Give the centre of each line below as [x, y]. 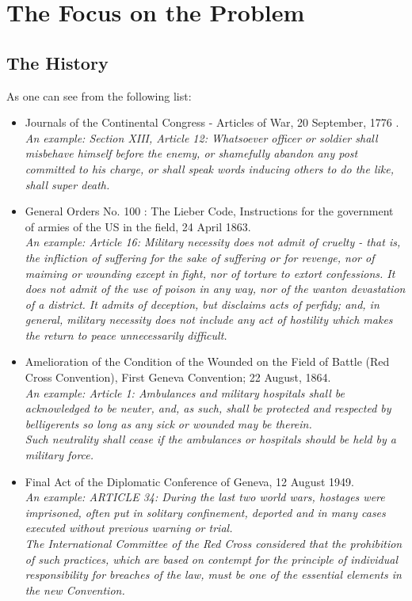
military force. [59, 455]
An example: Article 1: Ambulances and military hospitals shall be [185, 392]
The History [57, 62]
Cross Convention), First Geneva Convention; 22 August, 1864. [178, 377]
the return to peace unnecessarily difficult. [126, 335]
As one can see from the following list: [99, 95]
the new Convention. [75, 590]
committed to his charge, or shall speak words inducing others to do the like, [209, 168]
